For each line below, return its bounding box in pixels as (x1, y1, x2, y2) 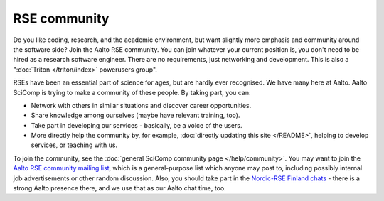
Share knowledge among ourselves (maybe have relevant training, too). (31, 111, 240, 120)
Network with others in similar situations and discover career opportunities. (31, 101, 252, 109)
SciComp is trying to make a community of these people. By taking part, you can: (13, 88, 252, 97)
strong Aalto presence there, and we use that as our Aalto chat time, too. (13, 184, 227, 192)
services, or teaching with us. (31, 141, 117, 149)
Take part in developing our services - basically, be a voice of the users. (31, 121, 242, 129)
